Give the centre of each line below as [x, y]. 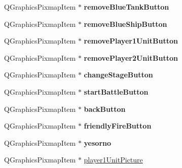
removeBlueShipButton [125, 24]
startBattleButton [116, 91]
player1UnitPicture [113, 160]
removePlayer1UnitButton [131, 41]
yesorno [98, 142]
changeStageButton [118, 75]
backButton [105, 109]
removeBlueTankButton [126, 7]
